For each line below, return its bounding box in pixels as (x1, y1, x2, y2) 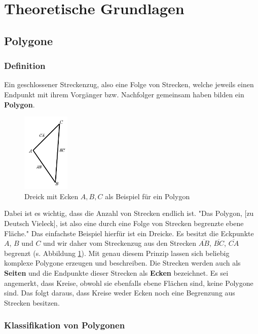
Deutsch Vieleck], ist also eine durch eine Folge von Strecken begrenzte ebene (4, 217, 244, 228)
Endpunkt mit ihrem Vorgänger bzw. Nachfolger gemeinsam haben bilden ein (4, 89, 244, 99)
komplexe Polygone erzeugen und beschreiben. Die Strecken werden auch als (4, 257, 241, 268)
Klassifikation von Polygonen (4, 319, 125, 331)
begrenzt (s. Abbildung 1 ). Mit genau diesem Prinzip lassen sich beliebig (4, 247, 230, 258)
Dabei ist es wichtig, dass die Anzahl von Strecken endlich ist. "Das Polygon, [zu (4, 208, 254, 218)
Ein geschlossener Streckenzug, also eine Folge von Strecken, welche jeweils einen (4, 79, 254, 90)
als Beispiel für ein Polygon (105, 191, 190, 201)
